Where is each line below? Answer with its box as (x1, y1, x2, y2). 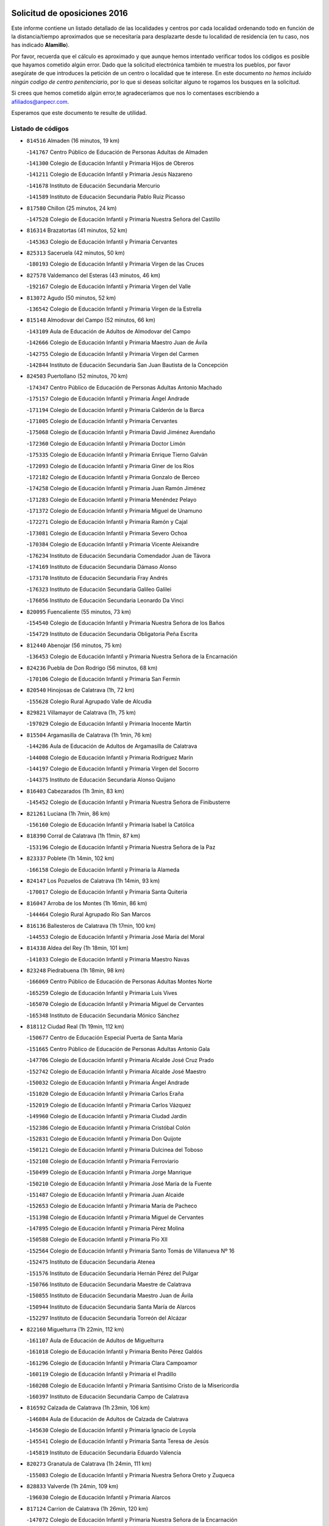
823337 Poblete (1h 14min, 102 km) (26, 855, 115, 862)
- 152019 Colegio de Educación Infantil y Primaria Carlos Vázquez (26, 1101, 191, 1108)
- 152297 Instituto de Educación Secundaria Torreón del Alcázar (26, 1314, 187, 1322)
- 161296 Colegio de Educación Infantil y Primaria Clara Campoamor (26, 1359, 197, 1367)
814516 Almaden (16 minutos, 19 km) (26, 137, 120, 145)
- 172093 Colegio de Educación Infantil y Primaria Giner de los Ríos (26, 462, 194, 469)
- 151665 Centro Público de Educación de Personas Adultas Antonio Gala (26, 1045, 210, 1052)
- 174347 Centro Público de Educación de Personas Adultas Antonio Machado (26, 383, 222, 391)
